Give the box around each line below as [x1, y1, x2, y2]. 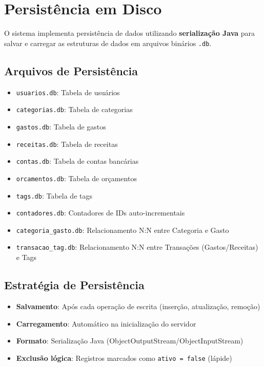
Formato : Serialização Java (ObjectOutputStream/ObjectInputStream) [16, 335, 243, 346]
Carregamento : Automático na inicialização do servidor [16, 318, 196, 329]
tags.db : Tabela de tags [16, 190, 92, 201]
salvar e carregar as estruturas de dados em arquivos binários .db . [4, 37, 212, 48]
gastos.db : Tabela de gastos [16, 121, 106, 132]
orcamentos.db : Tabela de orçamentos [16, 172, 137, 183]
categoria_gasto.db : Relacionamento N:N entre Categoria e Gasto [16, 224, 229, 235]
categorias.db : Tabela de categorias [16, 104, 133, 115]
